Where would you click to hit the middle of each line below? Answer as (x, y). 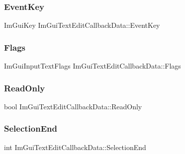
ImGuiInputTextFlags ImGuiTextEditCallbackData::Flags (92, 66)
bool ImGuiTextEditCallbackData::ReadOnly (73, 106)
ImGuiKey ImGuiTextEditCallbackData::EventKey (82, 25)
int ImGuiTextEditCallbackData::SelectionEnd (75, 147)
